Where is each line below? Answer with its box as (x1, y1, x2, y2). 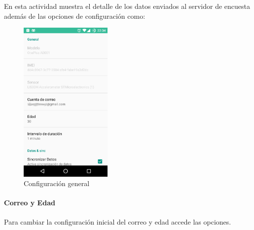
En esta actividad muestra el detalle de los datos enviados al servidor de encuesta (4, 1, 250, 11)
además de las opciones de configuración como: (4, 10, 145, 21)
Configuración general (24, 178, 90, 189)
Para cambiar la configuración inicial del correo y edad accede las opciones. (4, 216, 231, 227)
